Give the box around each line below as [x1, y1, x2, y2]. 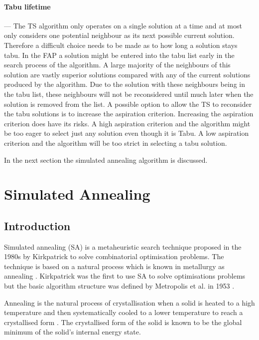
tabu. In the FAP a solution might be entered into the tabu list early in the [4, 49, 235, 60]
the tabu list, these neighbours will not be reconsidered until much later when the [4, 88, 254, 99]
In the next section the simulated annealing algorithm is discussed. [4, 154, 208, 165]
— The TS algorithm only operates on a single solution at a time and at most [4, 20, 242, 30]
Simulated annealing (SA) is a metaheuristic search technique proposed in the [4, 241, 242, 252]
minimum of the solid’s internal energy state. [4, 327, 141, 337]
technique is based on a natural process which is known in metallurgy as [4, 261, 225, 271]
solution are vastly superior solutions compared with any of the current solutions [4, 69, 251, 79]
